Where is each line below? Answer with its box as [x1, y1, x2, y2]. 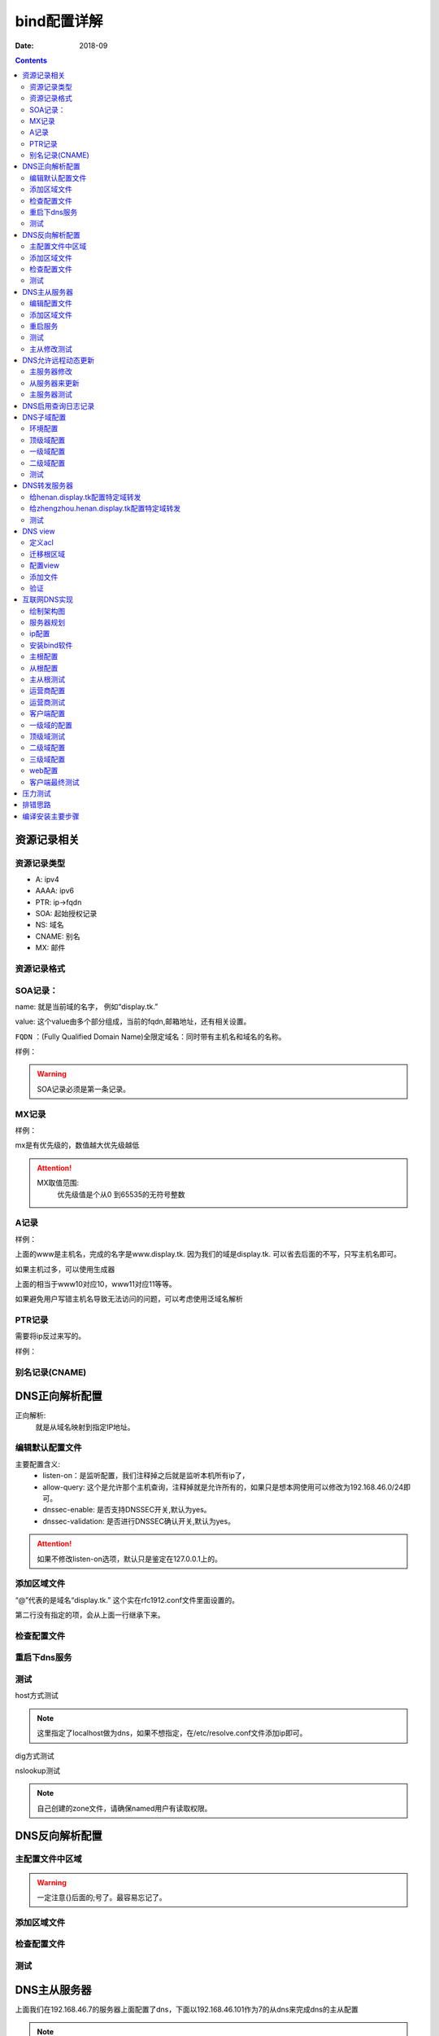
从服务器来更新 [29, 378, 80, 388]
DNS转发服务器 [22, 480, 73, 490]
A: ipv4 [35, 874, 60, 884]
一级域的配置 [29, 720, 72, 730]
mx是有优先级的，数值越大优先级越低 [15, 1140, 140, 1150]
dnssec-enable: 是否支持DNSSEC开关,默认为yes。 [42, 1505, 211, 1515]
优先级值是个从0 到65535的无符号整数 [57, 1189, 186, 1199]
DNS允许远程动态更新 [22, 355, 95, 366]
